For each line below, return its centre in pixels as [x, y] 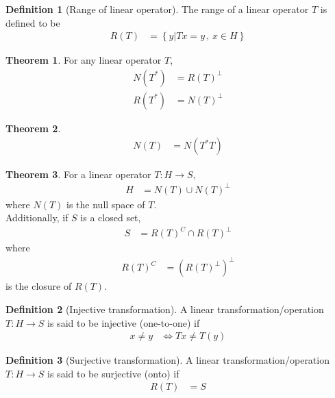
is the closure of [39, 286]
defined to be [33, 22]
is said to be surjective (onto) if [113, 373]
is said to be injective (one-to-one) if [124, 322]
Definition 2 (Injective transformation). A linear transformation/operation [165, 309]
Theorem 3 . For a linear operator [78, 174]
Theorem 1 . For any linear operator [84, 60]
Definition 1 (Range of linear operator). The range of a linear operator [157, 9]
